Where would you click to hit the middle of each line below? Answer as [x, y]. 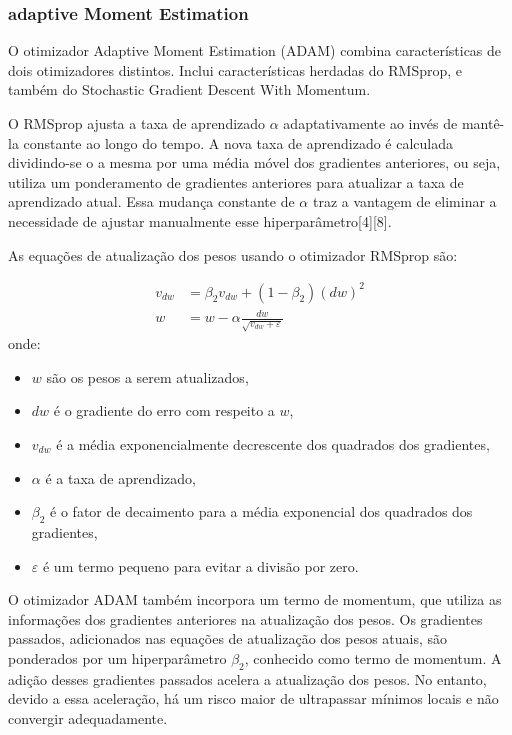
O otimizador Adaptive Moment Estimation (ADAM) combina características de [255, 50]
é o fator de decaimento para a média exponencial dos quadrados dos [261, 511]
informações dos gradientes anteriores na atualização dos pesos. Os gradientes [245, 618]
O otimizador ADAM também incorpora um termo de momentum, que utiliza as [255, 599]
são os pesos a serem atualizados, [147, 376]
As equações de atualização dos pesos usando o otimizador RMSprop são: [233, 254]
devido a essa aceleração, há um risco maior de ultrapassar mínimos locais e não [253, 698]
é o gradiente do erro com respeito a [164, 410]
